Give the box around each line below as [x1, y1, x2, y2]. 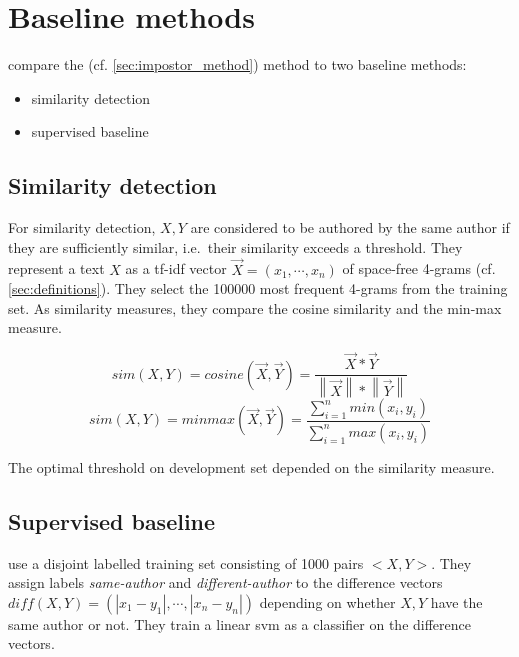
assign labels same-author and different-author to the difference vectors [8, 572, 443, 593]
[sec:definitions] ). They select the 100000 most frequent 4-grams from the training [8, 278, 508, 299]
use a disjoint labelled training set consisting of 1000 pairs [8, 552, 364, 573]
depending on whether [259, 591, 396, 612]
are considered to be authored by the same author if [190, 217, 510, 238]
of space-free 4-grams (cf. [342, 258, 496, 279]
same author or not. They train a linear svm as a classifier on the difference [8, 613, 471, 634]
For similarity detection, [8, 217, 156, 238]
